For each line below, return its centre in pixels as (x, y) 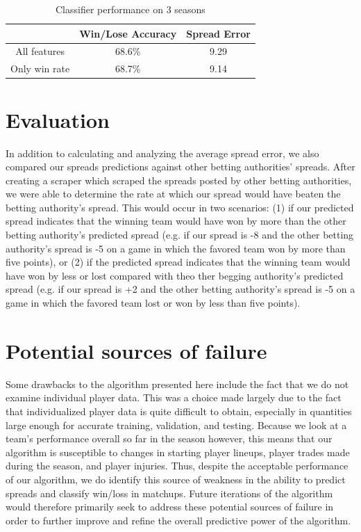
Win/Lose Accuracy (128, 33)
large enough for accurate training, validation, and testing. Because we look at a (176, 425)
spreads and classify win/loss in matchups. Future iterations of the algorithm (169, 493)
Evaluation (58, 119)
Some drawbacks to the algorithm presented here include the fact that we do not (177, 384)
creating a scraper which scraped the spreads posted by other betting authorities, (179, 180)
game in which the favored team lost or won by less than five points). (153, 303)
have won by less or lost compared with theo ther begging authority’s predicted (175, 275)
